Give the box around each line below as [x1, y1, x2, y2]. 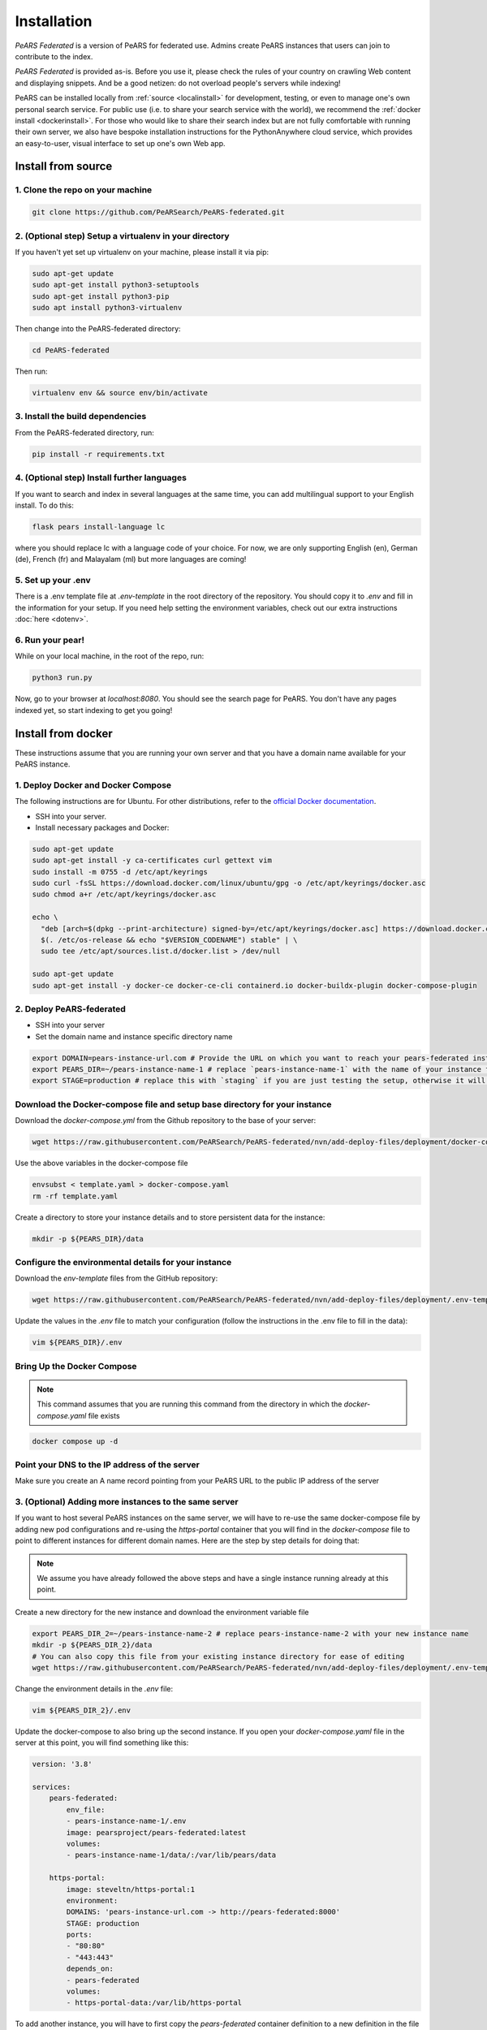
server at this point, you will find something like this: [15, 1738, 189, 1747]
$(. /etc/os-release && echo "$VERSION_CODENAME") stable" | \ [41, 935, 298, 945]
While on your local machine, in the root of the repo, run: [15, 651, 205, 661]
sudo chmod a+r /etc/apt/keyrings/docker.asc [32, 890, 217, 899]
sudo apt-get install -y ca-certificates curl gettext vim [32, 856, 272, 865]
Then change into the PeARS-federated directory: [15, 324, 182, 334]
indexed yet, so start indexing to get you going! [15, 705, 173, 715]
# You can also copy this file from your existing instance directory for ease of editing [32, 1652, 405, 1661]
